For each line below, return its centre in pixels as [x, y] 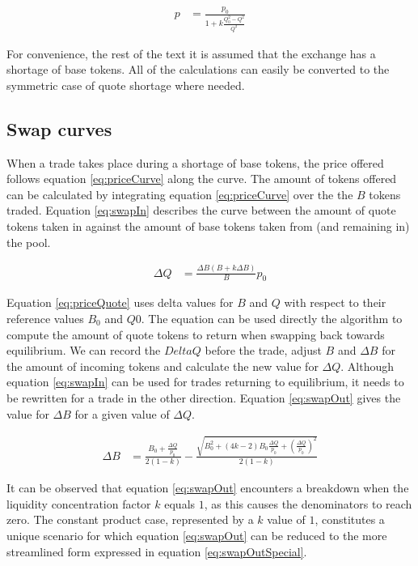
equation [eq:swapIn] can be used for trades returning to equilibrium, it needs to [205, 382]
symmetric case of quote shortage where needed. [126, 85]
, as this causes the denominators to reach [308, 503]
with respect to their [335, 302]
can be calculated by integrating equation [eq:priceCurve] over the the [180, 194]
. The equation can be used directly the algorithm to [272, 318]
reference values [45, 318]
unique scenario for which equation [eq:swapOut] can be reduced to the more [197, 535]
